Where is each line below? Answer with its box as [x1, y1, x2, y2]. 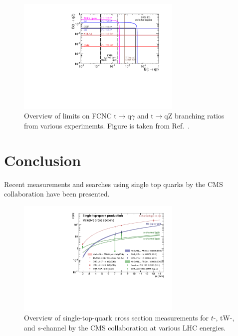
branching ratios [174, 110, 225, 121]
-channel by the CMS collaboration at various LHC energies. [40, 322, 226, 332]
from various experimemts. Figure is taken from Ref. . [24, 120, 190, 130]
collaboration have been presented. [4, 188, 110, 199]
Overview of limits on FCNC [24, 110, 112, 121]
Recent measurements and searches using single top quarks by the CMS [4, 178, 223, 189]
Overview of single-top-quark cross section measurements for [24, 312, 209, 323]
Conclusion [4, 149, 81, 170]
